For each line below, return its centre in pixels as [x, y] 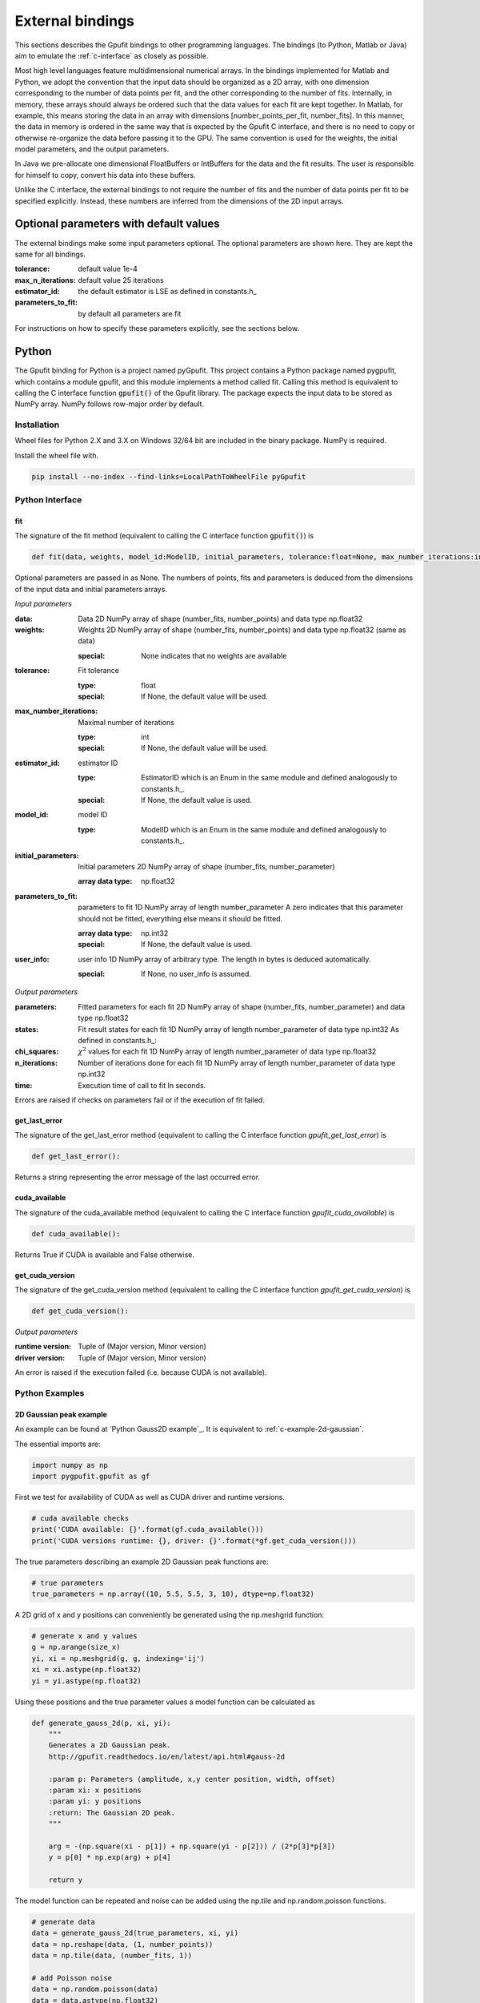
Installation [37, 425]
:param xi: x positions [95, 1790]
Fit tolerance [99, 671]
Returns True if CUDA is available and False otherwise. [105, 1255]
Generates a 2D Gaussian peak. [110, 1745]
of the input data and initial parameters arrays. [91, 589]
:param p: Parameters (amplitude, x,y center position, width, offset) [192, 1779]
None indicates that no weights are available [214, 655]
